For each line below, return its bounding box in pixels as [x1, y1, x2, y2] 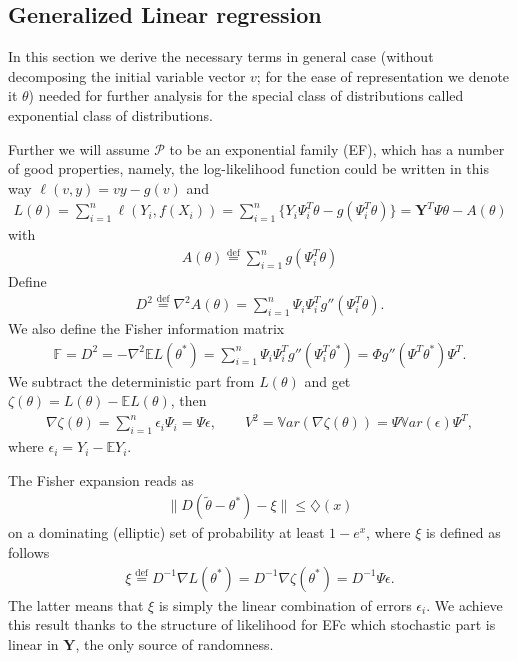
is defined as [425, 522, 501, 543]
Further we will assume [8, 138, 150, 159]
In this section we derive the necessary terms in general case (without [8, 46, 434, 67]
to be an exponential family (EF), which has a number [169, 138, 505, 159]
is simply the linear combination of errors [158, 594, 412, 615]
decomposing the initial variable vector [8, 65, 246, 86]
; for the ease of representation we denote [256, 65, 510, 86]
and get [304, 370, 351, 391]
